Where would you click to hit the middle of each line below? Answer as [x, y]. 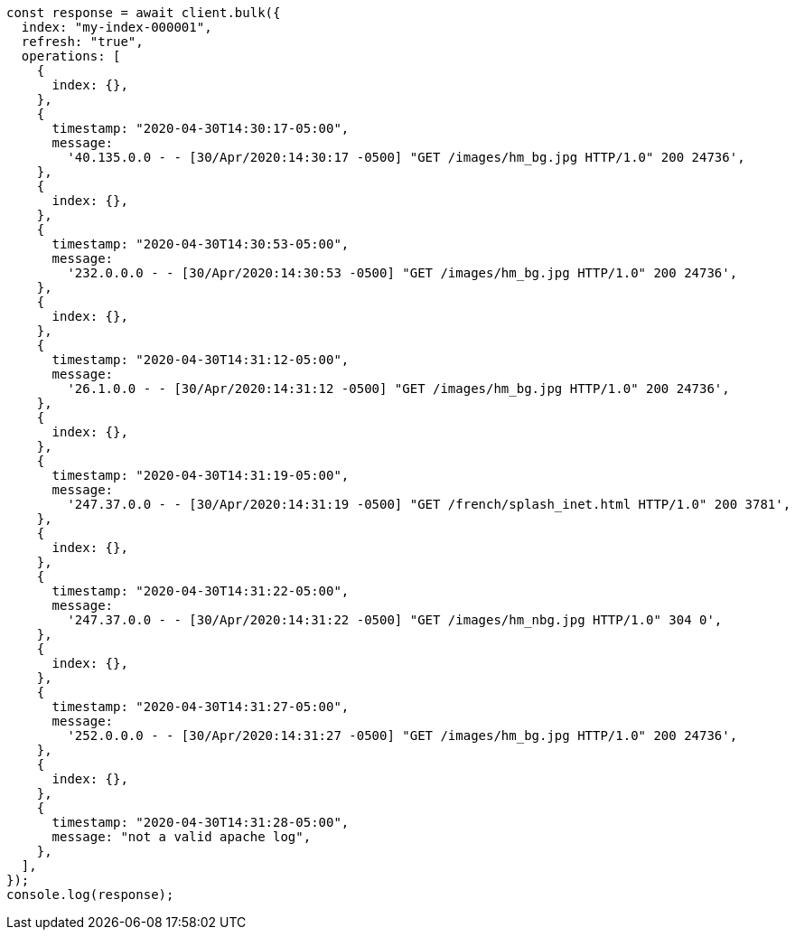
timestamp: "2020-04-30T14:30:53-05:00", [201, 244]
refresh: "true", [82, 42]
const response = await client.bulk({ [144, 13]
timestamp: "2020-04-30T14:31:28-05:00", [201, 822]
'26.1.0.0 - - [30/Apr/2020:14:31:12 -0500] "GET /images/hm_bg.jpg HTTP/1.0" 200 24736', [398, 389]
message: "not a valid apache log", [182, 837]
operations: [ [71, 56]
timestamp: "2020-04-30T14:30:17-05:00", [201, 128]
